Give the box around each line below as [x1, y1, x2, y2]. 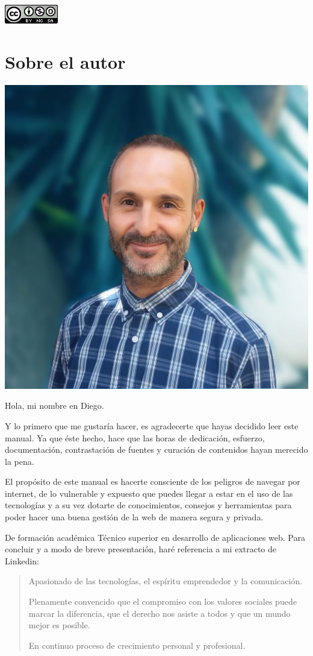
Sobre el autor [5, 49, 126, 74]
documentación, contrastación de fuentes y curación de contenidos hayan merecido [5, 443, 308, 456]
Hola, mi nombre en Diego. [5, 399, 104, 412]
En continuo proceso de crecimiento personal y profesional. [28, 639, 246, 651]
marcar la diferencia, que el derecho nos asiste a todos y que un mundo [28, 607, 291, 619]
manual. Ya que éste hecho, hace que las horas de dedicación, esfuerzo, [5, 431, 265, 444]
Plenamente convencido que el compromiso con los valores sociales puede [28, 595, 297, 608]
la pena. [5, 455, 34, 467]
